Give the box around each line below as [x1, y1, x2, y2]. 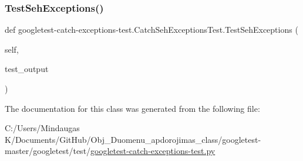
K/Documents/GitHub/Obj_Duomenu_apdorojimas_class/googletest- [5, 133, 261, 145]
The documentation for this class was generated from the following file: [5, 102, 260, 114]
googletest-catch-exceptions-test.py [90, 145, 216, 157]
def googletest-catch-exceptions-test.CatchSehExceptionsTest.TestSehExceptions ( [5, 23, 298, 36]
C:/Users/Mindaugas [5, 122, 80, 134]
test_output [5, 63, 49, 75]
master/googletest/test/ [5, 145, 91, 157]
